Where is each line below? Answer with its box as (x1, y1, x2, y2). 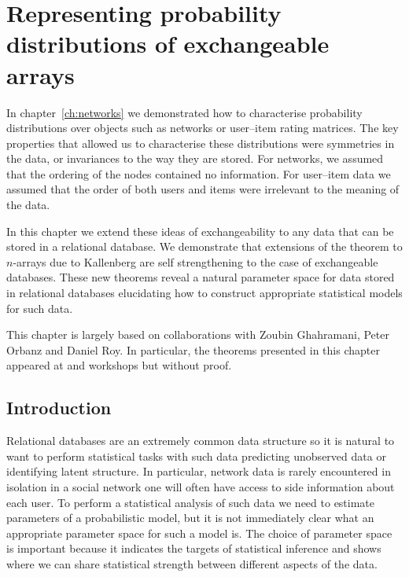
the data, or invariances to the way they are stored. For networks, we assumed (6, 150, 384, 167)
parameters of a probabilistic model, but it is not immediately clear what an (6, 509, 374, 526)
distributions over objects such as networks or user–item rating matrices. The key (6, 119, 399, 136)
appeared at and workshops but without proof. (6, 357, 232, 373)
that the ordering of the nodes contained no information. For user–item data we (6, 165, 391, 182)
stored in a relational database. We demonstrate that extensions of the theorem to (6, 238, 403, 255)
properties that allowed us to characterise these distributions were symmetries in (6, 134, 395, 151)
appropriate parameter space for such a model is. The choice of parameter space (6, 524, 392, 541)
